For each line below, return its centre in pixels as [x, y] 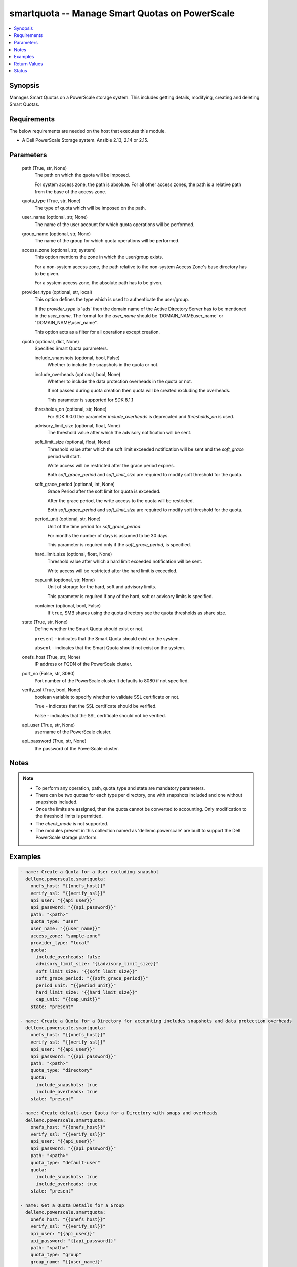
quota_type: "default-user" [66, 1163]
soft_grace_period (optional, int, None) [75, 484]
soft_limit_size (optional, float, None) [73, 442]
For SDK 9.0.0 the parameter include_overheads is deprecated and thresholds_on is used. [141, 416]
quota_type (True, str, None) [51, 201]
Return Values [28, 64]
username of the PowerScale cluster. [73, 732]
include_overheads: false [68, 957]
